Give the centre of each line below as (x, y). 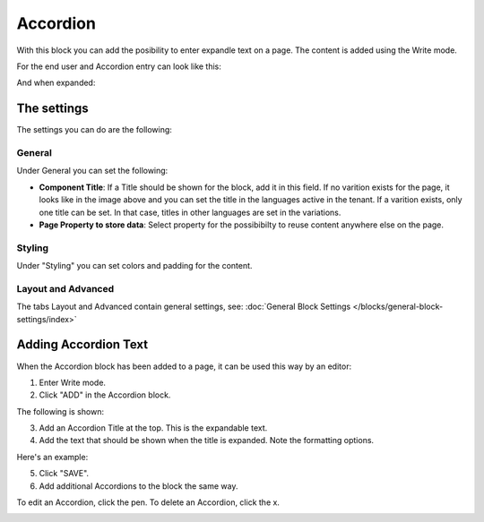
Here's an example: (52, 457)
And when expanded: (56, 83)
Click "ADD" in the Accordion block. (105, 395)
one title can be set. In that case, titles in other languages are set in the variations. (190, 212)
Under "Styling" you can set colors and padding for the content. (134, 266)
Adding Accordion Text (82, 345)
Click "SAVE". (64, 474)
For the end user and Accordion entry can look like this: (119, 66)
